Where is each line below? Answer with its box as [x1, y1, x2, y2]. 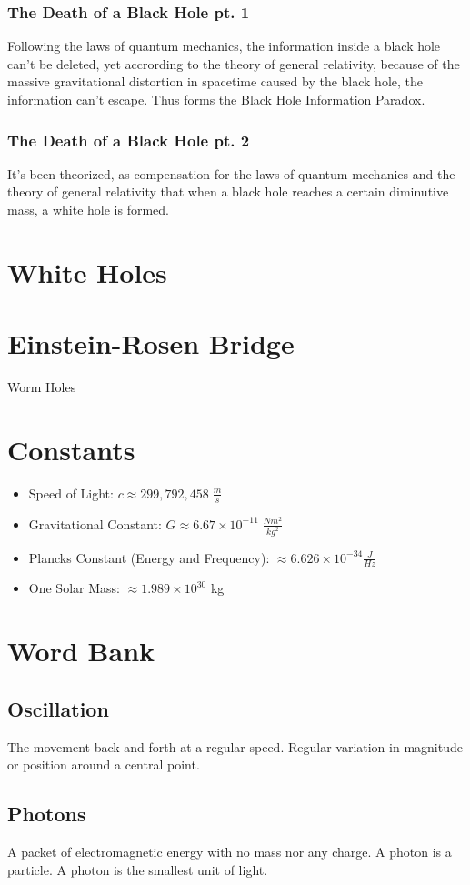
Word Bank [7, 632, 155, 669]
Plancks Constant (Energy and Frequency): [28, 548, 270, 567]
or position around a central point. [7, 755, 200, 774]
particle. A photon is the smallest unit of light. [7, 860, 268, 879]
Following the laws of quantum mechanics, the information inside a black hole [7, 36, 441, 55]
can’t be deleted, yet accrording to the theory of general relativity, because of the [7, 54, 460, 73]
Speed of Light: [28, 483, 114, 502]
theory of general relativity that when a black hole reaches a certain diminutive [7, 182, 449, 201]
